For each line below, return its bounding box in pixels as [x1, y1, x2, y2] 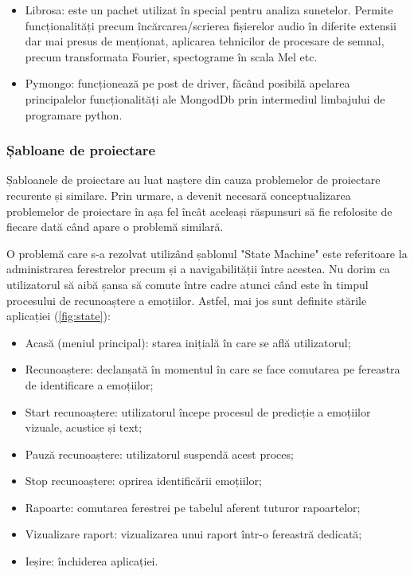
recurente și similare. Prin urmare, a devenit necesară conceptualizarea [6, 186, 351, 203]
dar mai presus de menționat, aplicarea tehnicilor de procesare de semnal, [25, 33, 385, 49]
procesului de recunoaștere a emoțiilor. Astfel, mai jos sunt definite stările [6, 291, 367, 308]
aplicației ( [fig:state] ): [6, 307, 111, 324]
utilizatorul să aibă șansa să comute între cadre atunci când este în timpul [6, 276, 369, 292]
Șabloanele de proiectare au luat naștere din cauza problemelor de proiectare [6, 171, 381, 188]
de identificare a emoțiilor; [25, 376, 154, 393]
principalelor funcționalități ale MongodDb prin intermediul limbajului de [25, 90, 385, 107]
